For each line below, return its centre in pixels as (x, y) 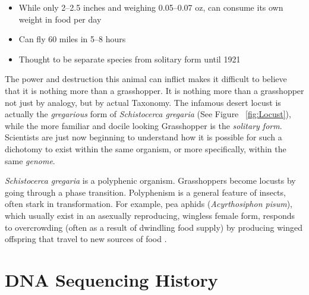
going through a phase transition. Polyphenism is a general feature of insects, (145, 192)
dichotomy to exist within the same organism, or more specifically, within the (146, 148)
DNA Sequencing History (111, 279)
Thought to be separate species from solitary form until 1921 (130, 59)
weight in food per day (60, 19)
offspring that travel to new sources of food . (86, 239)
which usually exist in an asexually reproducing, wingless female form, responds (150, 215)
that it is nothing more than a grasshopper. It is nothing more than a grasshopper (154, 90)
